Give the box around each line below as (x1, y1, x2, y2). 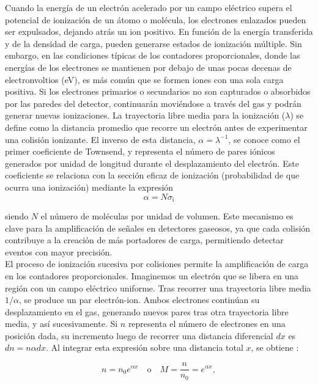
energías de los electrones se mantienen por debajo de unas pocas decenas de (5, 61, 292, 73)
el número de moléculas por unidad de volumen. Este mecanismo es (40, 209, 294, 222)
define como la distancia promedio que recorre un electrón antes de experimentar (5, 120, 308, 133)
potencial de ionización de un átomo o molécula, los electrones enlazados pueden (5, 13, 306, 26)
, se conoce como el (228, 133, 300, 145)
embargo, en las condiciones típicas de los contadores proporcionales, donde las (5, 49, 300, 62)
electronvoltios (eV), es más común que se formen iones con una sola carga (5, 73, 284, 86)
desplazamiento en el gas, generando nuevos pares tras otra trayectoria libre (5, 305, 289, 318)
